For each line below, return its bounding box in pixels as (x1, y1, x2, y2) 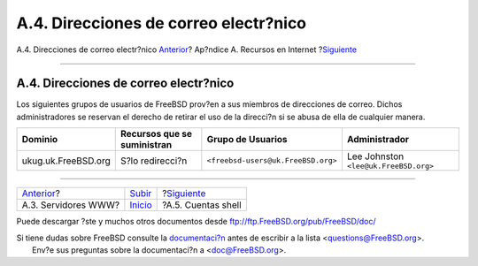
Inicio (129, 199, 152, 211)
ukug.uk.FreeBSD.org (21, 155, 111, 167)
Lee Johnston (346, 150, 405, 163)
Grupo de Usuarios (206, 133, 288, 146)
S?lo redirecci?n (119, 155, 188, 167)
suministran (119, 139, 173, 151)
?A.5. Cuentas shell (162, 199, 243, 211)
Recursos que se (119, 128, 193, 141)
